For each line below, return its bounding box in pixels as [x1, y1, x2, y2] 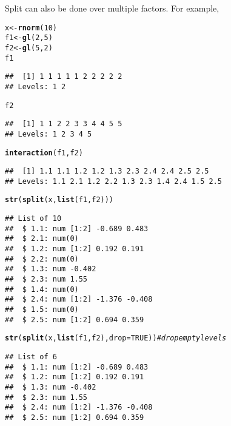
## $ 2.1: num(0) [5, 234, 79, 243]
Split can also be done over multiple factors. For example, [5, 2, 219, 14]
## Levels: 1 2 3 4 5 [5, 129, 92, 138]
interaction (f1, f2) [5, 148, 83, 157]
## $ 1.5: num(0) [5, 305, 79, 314]
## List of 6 [5, 353, 57, 361]
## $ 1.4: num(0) [5, 285, 79, 294]
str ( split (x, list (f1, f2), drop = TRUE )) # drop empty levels [5, 334, 227, 343]
